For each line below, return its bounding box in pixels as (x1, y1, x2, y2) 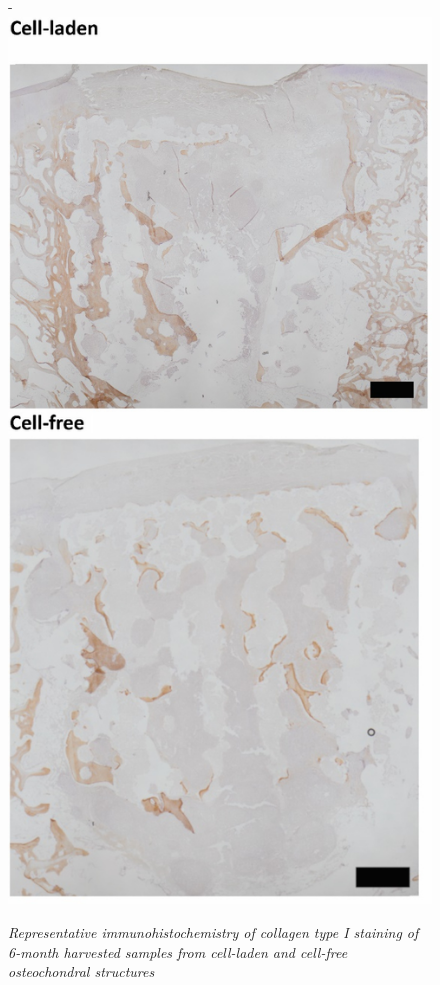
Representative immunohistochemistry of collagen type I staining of (8, 922, 419, 943)
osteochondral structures (8, 961, 155, 982)
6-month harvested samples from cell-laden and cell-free (8, 941, 348, 962)
